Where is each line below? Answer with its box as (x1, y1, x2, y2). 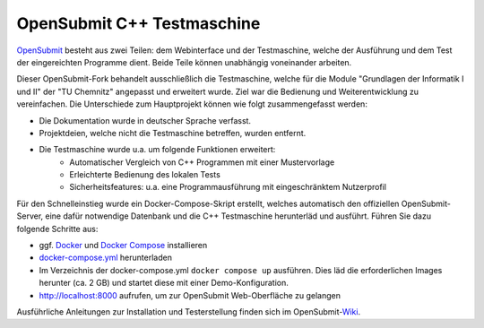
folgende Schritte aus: (16, 223, 99, 234)
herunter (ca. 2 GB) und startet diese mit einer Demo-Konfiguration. (39, 278, 289, 289)
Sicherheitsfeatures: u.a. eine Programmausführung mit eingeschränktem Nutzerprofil (69, 182, 387, 193)
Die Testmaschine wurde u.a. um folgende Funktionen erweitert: (39, 144, 276, 155)
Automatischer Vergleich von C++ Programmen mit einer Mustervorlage (69, 157, 335, 168)
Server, (16, 211, 44, 221)
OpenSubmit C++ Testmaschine (16, 13, 261, 33)
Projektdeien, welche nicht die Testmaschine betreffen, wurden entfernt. (39, 127, 307, 138)
